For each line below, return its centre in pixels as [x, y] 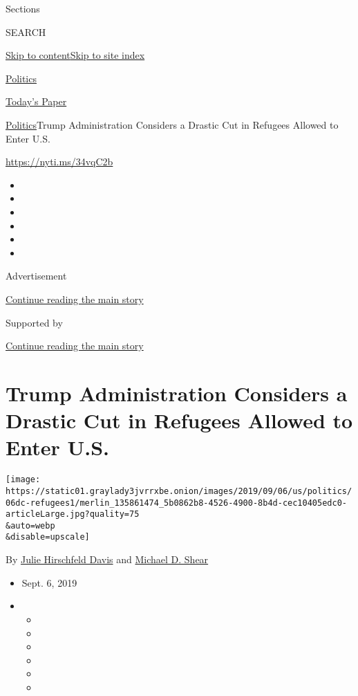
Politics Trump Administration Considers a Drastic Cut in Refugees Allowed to [172, 124]
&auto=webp [30, 525]
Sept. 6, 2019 [49, 582]
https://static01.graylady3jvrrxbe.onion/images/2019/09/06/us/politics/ [179, 491]
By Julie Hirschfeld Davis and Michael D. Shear [107, 559]
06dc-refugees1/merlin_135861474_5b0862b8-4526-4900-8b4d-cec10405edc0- [176, 503]
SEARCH [26, 31]
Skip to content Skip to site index [75, 55]
